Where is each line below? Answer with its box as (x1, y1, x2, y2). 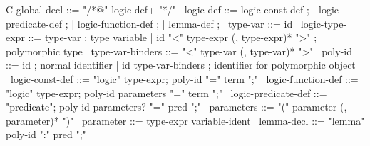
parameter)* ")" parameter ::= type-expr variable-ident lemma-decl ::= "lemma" (6, 113, 365, 128)
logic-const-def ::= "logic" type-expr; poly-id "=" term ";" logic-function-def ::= (10, 71, 359, 86)
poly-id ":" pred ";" (6, 127, 86, 142)
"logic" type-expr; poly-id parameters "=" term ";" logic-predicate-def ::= (6, 85, 327, 100)
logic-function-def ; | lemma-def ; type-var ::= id (77, 16, 293, 30)
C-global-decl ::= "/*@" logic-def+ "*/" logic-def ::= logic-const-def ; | (6, 2, 316, 16)
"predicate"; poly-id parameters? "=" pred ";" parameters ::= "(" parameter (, (6, 99, 347, 114)
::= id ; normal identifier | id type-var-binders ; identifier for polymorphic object (6, 57, 356, 72)
